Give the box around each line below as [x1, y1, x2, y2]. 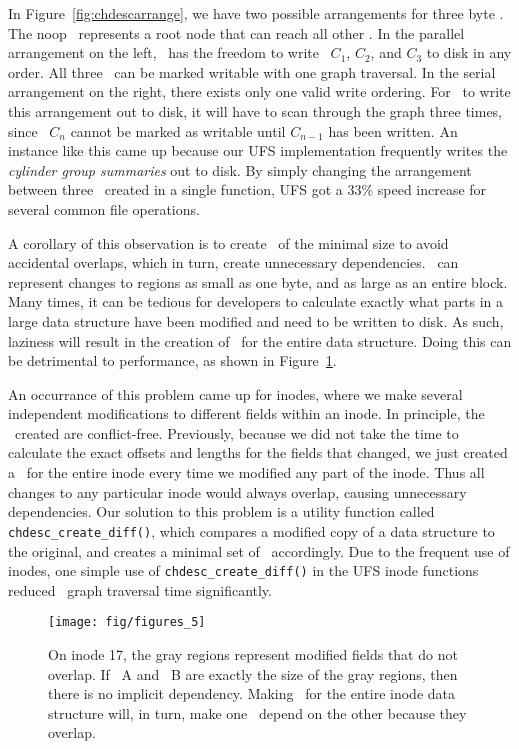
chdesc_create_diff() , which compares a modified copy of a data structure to [8, 520, 495, 541]
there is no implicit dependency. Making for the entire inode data [48, 683, 456, 704]
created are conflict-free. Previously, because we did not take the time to [14, 422, 459, 443]
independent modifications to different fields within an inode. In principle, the [8, 403, 485, 424]
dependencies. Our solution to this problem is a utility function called [8, 501, 435, 522]
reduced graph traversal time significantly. [8, 579, 272, 600]
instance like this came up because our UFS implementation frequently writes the [8, 140, 508, 161]
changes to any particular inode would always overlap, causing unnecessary [8, 481, 467, 502]
